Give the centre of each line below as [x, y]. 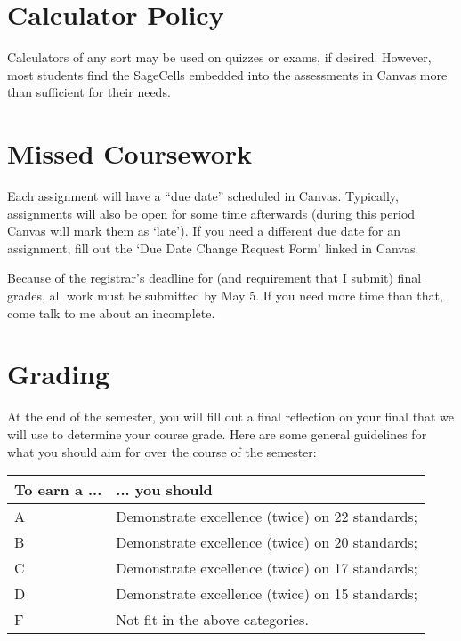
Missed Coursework [130, 153]
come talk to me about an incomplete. [111, 312]
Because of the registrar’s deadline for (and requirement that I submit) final [214, 278]
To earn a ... [58, 490]
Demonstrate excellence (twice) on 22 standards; [267, 517]
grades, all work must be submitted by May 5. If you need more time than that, [225, 295]
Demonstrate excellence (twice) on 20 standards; [267, 542]
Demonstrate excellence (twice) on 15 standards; [267, 594]
